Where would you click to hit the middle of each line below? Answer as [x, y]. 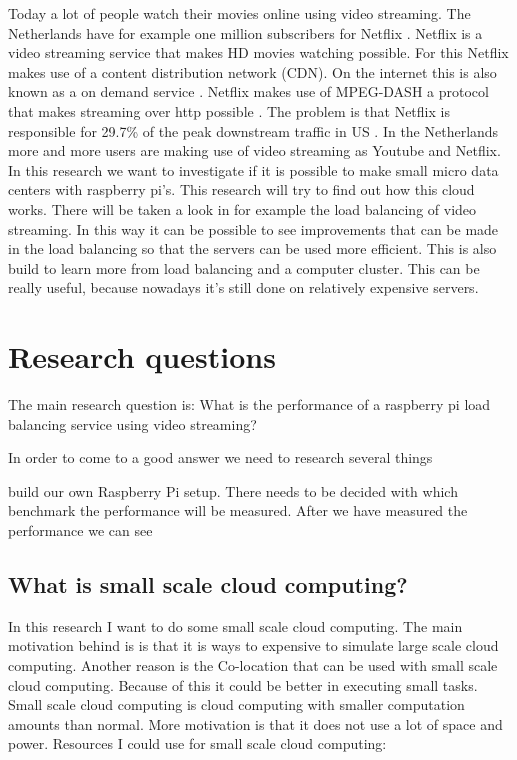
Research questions [142, 356]
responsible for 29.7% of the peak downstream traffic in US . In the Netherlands [253, 130]
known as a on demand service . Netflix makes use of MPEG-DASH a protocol [248, 91]
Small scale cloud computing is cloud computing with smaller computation [236, 704]
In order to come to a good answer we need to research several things [220, 457]
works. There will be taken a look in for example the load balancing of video [242, 208]
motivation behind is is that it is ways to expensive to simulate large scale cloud [253, 645]
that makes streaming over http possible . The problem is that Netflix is [229, 110]
